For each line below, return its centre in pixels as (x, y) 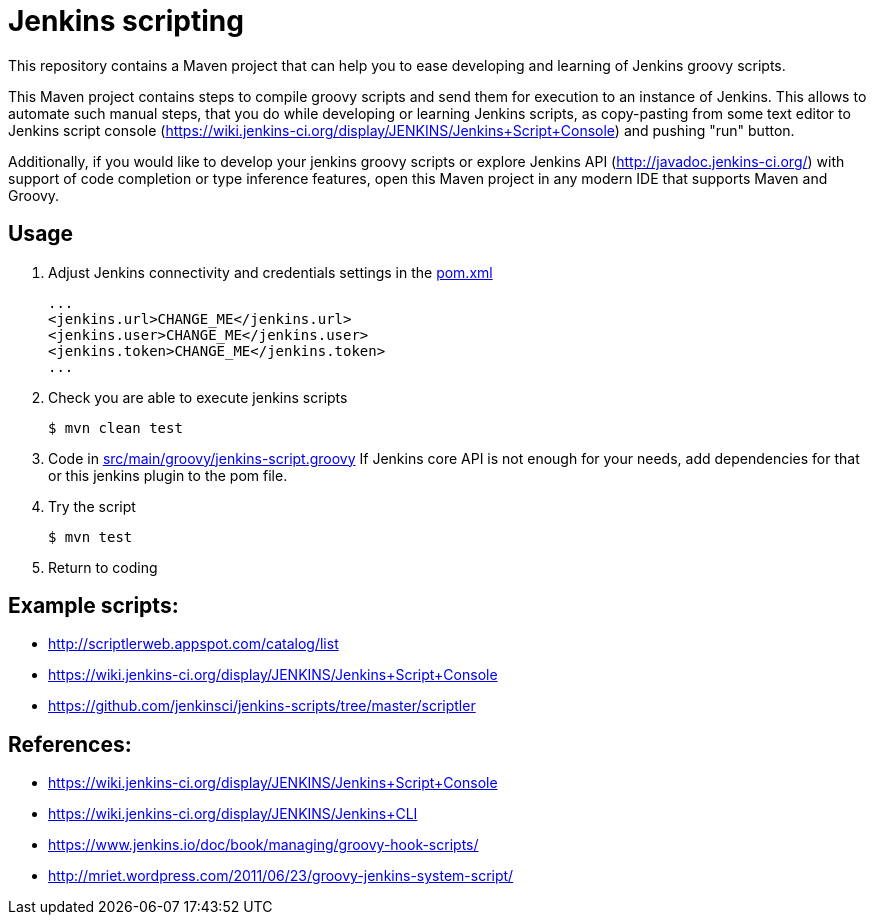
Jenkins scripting (126, 21)
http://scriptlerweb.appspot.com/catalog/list (193, 644)
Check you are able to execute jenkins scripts (198, 397)
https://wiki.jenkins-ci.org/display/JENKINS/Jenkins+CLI (233, 814)
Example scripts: (93, 606)
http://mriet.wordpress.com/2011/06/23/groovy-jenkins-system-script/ (281, 876)
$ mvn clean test (115, 427)
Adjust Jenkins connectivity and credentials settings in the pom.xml (270, 272)
